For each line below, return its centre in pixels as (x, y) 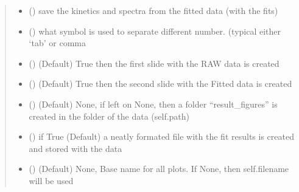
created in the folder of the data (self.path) (109, 116)
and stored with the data (76, 148)
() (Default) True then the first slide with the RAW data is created (154, 63)
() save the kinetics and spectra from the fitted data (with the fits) (153, 10)
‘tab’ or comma (57, 43)
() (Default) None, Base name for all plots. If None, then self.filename (159, 169)
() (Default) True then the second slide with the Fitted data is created (160, 84)
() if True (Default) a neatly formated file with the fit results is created (161, 136)
